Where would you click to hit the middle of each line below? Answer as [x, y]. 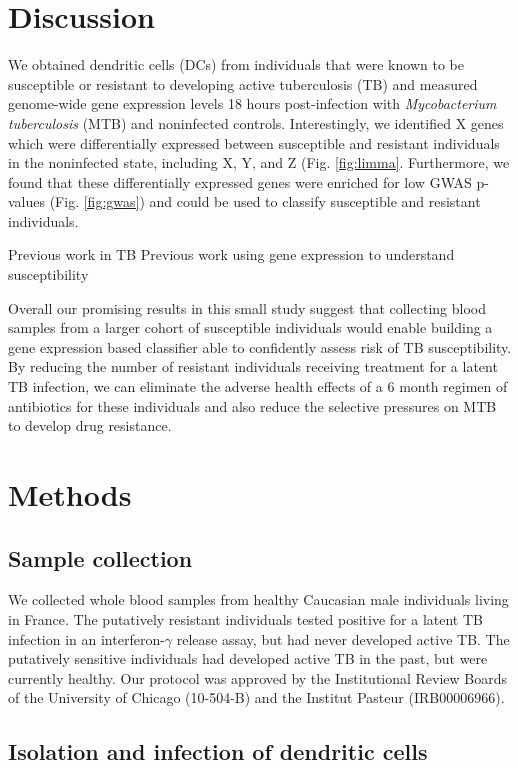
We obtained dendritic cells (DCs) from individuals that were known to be [236, 64]
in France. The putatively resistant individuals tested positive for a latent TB [245, 618]
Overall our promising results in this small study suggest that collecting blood [247, 307]
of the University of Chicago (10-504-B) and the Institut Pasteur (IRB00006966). [256, 697]
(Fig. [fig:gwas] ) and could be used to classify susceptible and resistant [265, 201]
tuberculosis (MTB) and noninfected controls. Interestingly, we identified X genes [256, 122]
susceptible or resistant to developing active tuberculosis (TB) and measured [243, 83]
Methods [70, 494]
